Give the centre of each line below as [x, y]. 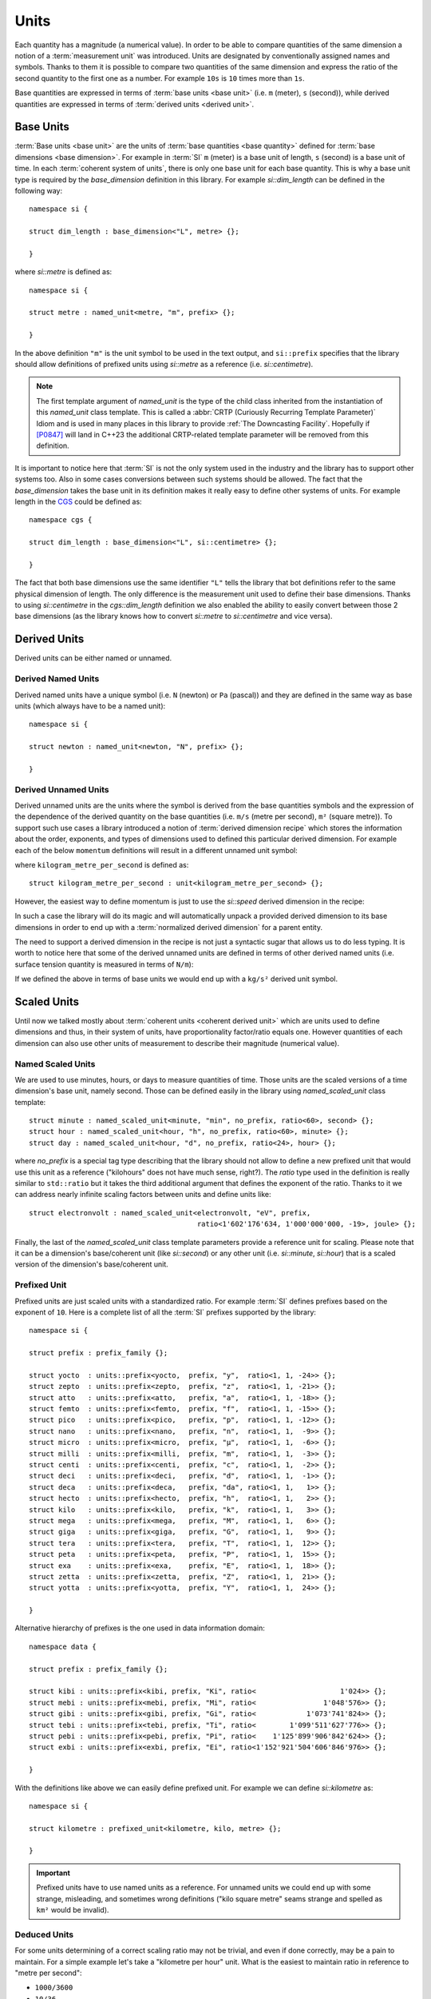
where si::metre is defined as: [63, 272]
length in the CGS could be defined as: [79, 501]
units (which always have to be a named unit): [90, 706]
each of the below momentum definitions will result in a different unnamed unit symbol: [156, 850]
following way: [39, 190]
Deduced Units [44, 1934]
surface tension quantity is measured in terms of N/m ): [104, 964]
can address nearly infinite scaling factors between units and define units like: [143, 1195]
